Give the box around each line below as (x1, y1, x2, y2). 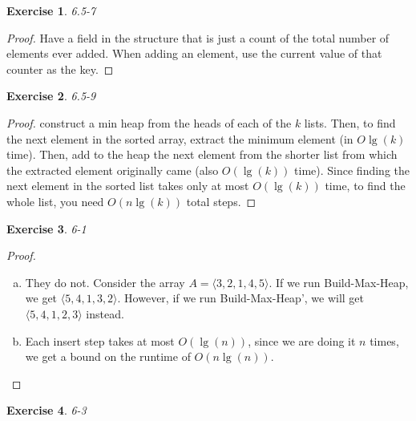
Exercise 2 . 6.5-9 (6, 87, 96, 104)
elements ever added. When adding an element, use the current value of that (6, 45, 382, 62)
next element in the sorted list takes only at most (6, 177, 249, 194)
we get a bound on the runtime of (25, 348, 191, 365)
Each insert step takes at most (25, 332, 175, 349)
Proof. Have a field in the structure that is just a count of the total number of (6, 29, 390, 46)
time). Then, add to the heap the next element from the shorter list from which (6, 146, 398, 163)
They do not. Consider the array (25, 273, 185, 290)
